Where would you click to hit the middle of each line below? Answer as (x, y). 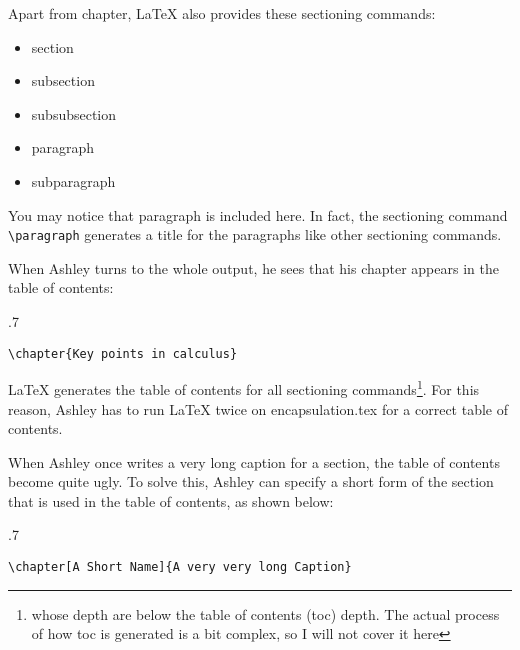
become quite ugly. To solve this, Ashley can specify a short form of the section (251, 481)
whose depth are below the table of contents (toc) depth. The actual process (265, 613)
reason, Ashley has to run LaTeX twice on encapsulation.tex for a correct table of (258, 408)
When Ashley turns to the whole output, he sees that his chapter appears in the (253, 267)
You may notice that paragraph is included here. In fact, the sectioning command (258, 214)
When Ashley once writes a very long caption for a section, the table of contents (254, 461)
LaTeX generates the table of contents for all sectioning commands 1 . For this (244, 387)
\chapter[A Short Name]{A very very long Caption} (180, 567)
